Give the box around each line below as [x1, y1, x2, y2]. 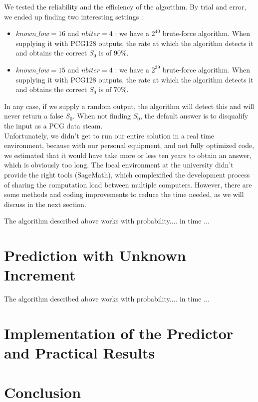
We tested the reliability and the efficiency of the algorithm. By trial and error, [4, 1, 247, 11]
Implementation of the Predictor [4, 322, 234, 343]
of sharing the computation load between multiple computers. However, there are [4, 179, 252, 189]
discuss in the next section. [4, 198, 86, 209]
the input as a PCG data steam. [4, 120, 103, 130]
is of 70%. [98, 84, 129, 94]
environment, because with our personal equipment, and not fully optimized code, [4, 140, 255, 150]
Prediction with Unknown [4, 245, 186, 265]
